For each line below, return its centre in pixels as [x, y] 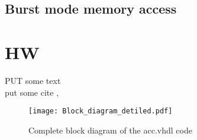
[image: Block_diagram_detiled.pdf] [101, 111]
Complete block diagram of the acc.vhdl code [110, 130]
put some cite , [32, 92]
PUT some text [33, 80]
